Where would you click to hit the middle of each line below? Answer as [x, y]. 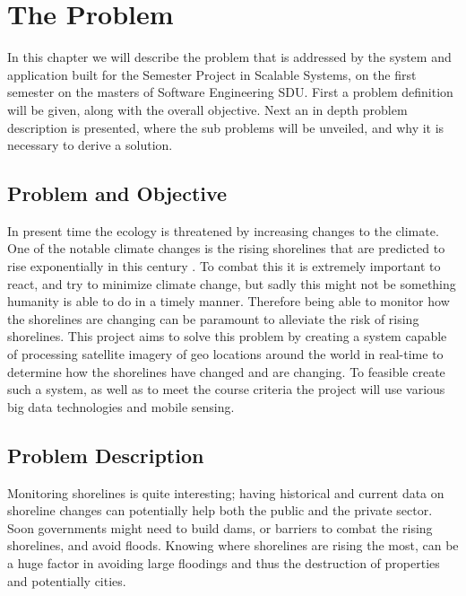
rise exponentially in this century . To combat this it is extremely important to [224, 266]
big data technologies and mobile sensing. [121, 406]
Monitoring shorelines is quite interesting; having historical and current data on [226, 492]
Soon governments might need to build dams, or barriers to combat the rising [220, 527]
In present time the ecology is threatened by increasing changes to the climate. [223, 230]
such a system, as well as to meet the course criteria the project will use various [226, 389]
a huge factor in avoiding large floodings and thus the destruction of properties [224, 563]
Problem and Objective [117, 193]
